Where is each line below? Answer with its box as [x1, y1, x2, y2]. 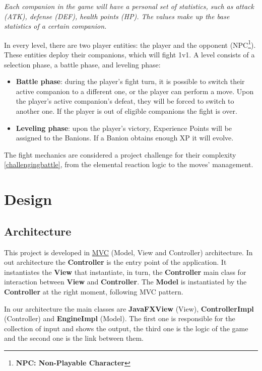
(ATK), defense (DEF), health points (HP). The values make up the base [4, 11, 230, 21]
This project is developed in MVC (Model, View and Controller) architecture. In [4, 247, 253, 257]
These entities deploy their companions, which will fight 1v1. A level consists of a [4, 49, 255, 60]
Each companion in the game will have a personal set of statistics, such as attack [4, 1, 254, 11]
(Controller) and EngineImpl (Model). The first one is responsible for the [4, 313, 235, 324]
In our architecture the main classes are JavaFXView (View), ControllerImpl [4, 303, 254, 314]
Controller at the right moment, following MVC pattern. [4, 286, 183, 296]
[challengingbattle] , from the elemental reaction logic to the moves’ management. [4, 159, 253, 170]
